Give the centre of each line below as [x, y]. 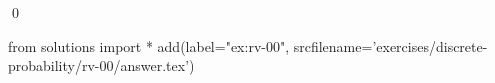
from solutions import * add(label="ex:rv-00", [149, 45]
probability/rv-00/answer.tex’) [101, 65]
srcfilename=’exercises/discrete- [390, 45]
